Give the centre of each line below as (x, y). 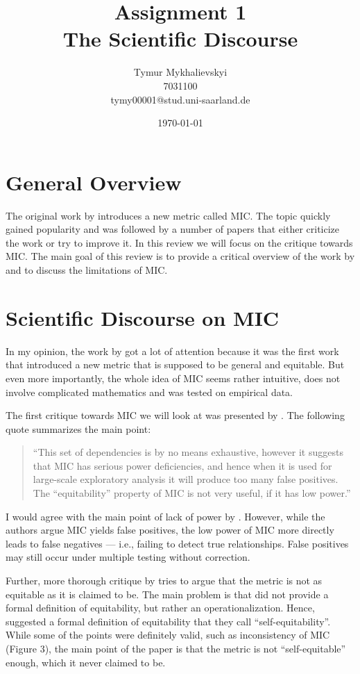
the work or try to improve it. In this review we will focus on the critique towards (179, 242)
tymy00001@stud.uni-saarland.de (180, 99)
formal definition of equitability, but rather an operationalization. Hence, (160, 608)
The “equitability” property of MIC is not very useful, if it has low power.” (192, 493)
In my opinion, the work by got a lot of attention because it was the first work (172, 351)
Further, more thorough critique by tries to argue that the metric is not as (164, 581)
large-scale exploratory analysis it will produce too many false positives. (186, 479)
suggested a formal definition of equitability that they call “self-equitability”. (168, 621)
